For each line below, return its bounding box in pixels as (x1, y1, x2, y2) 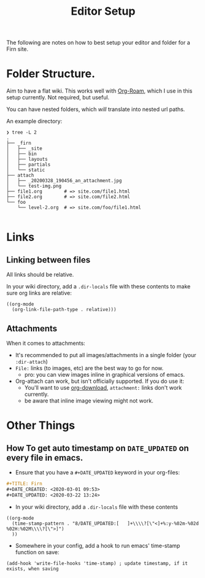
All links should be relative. (6, 271, 74, 279)
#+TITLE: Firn (6, 480, 43, 487)
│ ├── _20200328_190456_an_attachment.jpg (6, 178, 122, 184)
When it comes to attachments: (6, 339, 86, 347)
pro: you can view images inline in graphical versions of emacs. (24, 371, 185, 378)
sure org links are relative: (6, 290, 72, 297)
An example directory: (6, 118, 63, 125)
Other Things (6, 418, 75, 433)
